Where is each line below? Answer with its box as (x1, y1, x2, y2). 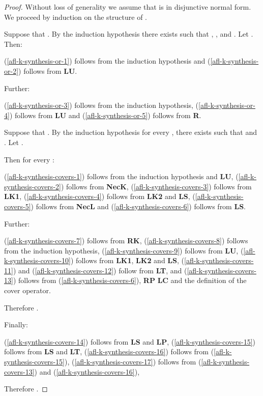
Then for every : (4, 154, 54, 164)
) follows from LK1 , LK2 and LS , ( (70, 255, 184, 266)
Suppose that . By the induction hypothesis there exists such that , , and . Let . (4, 29, 253, 39)
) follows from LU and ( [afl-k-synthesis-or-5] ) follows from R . (9, 109, 201, 120)
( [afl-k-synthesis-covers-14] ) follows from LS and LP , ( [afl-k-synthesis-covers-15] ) (4, 336, 255, 347)
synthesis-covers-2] (4, 181, 61, 191)
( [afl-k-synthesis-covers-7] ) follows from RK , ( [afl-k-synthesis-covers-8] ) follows (4, 235, 248, 246)
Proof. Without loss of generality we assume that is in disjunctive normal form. (4, 2, 251, 12)
